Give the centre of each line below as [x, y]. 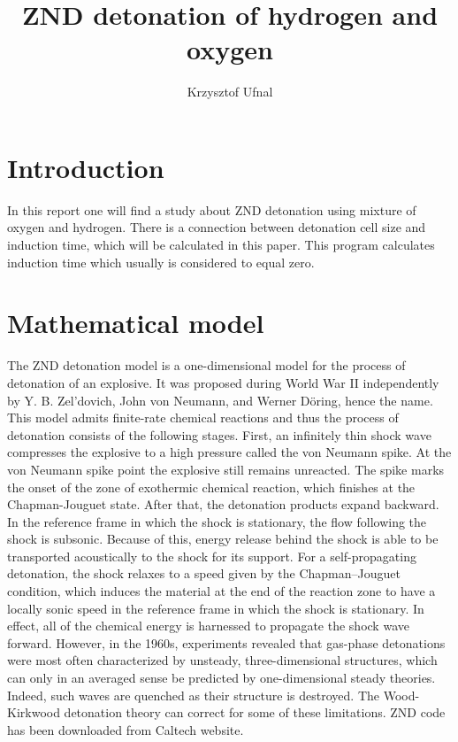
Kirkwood [34, 712]
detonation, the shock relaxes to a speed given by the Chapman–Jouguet [204, 573]
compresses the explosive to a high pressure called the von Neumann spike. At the [229, 452]
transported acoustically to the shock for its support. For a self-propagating [212, 556]
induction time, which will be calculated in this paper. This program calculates [221, 245]
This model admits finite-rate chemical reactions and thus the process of [203, 417]
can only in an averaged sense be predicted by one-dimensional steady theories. [221, 678]
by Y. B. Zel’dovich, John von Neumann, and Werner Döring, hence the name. [220, 400]
